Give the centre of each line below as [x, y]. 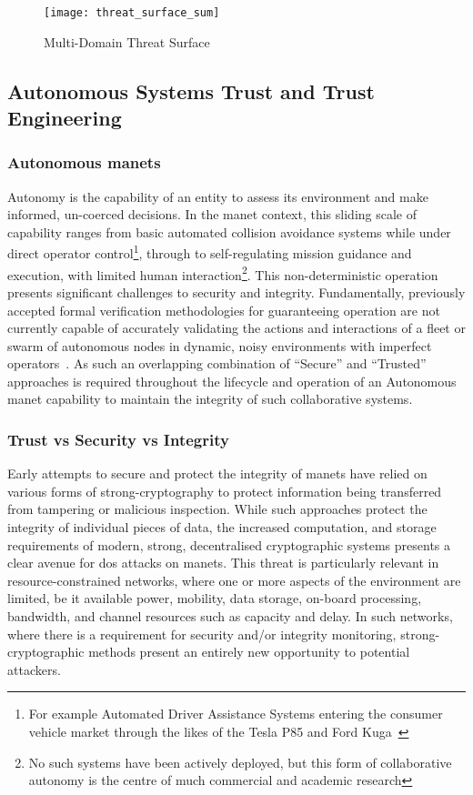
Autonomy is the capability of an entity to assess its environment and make [218, 196]
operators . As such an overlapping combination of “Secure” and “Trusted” [217, 363]
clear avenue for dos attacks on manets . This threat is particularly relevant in [223, 563]
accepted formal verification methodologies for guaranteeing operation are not [224, 310]
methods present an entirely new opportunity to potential [249, 652]
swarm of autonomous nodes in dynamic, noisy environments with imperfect [220, 345]
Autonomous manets [84, 162]
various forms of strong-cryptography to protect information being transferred [225, 491]
